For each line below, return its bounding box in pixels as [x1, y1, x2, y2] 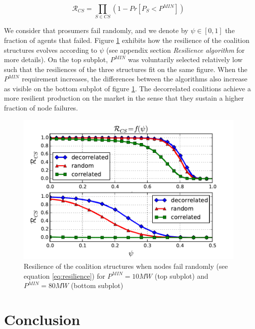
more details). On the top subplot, [4, 54, 108, 65]
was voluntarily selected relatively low [128, 54, 243, 65]
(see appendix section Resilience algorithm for [106, 44, 245, 55]
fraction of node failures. [4, 103, 78, 113]
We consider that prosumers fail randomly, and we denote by [4, 25, 188, 36]
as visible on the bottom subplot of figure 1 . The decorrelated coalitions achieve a [4, 83, 251, 93]
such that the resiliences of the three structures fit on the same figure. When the [4, 64, 248, 74]
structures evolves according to [4, 44, 97, 55]
